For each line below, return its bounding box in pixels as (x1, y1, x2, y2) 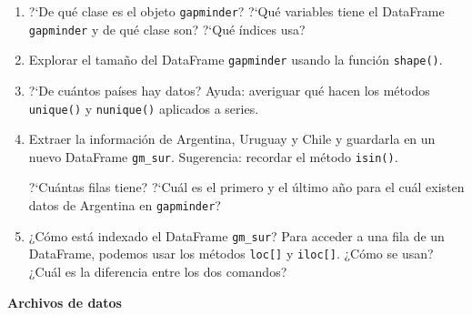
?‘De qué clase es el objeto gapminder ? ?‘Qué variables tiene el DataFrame (28, 2, 445, 20)
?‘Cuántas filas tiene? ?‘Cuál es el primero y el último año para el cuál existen (28, 178, 465, 197)
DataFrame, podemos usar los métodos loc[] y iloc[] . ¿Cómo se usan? (28, 244, 434, 263)
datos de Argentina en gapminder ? (28, 196, 221, 215)
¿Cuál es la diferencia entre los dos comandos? (28, 262, 287, 281)
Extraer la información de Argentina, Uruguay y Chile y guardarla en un (28, 129, 436, 148)
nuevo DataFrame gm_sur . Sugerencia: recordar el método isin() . (28, 147, 398, 166)
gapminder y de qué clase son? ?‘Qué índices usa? (28, 19, 306, 38)
